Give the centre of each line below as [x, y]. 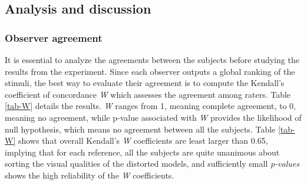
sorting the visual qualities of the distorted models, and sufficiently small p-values [152, 163]
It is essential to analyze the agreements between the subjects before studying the [152, 60]
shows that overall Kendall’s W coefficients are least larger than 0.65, [143, 141]
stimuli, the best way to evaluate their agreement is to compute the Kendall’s [145, 83]
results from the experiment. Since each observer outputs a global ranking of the [150, 71]
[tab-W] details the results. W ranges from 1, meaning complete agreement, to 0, [150, 106]
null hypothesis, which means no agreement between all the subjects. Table [140, 129]
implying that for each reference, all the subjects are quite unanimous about [142, 152]
